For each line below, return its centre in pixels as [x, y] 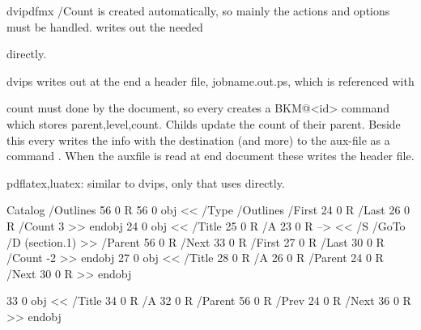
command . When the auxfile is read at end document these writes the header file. [210, 156]
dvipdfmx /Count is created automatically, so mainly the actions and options [198, 11]
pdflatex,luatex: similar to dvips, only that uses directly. [146, 182]
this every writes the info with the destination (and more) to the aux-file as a [198, 140]
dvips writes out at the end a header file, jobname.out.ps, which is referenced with [210, 80]
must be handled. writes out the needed [105, 26]
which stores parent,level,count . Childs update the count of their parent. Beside [204, 123]
